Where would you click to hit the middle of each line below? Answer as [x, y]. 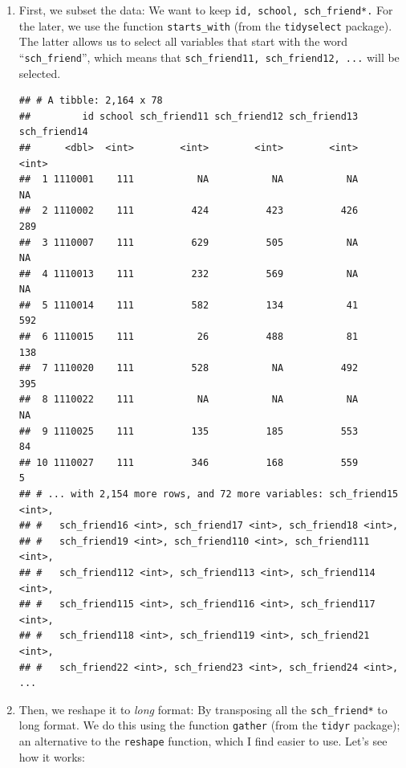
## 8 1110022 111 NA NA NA [189, 400]
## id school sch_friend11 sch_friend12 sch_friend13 [189, 116]
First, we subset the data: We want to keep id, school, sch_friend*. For [206, 10]
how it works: [52, 756]
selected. [40, 73]
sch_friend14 [53, 132]
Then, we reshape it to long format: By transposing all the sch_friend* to [203, 709]
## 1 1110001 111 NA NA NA [189, 180]
